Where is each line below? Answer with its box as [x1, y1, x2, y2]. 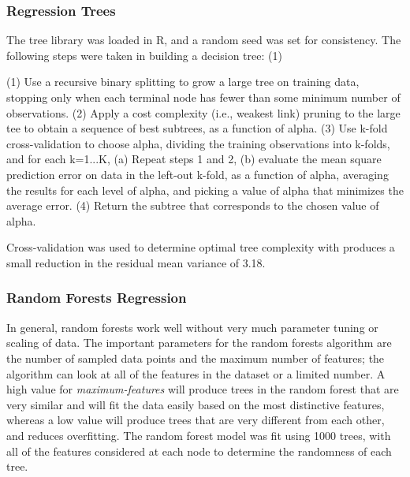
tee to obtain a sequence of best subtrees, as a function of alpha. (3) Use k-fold [6, 120, 388, 136]
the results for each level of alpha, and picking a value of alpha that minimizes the [6, 181, 404, 198]
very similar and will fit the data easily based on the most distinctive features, [6, 396, 385, 412]
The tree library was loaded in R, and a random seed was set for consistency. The [6, 32, 401, 48]
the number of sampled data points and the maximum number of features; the [6, 349, 385, 366]
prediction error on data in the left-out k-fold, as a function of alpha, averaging [6, 166, 389, 182]
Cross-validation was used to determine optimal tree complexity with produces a [6, 239, 395, 255]
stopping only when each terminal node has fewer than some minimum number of [6, 89, 401, 105]
